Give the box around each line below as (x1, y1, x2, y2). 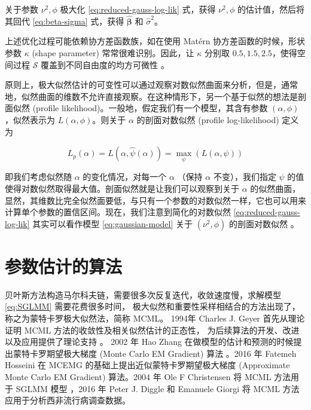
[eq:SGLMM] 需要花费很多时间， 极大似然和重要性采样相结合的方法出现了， (5, 300, 300, 313)
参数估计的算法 (5, 253, 123, 278)
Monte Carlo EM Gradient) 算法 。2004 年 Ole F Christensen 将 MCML (5, 371, 272, 383)
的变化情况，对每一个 (83, 170, 167, 183)
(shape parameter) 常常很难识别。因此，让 (32, 47, 194, 59)
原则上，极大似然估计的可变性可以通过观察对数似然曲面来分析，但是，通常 (5, 78, 298, 91)
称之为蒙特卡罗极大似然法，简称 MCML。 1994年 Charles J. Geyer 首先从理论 (5, 312, 305, 325)
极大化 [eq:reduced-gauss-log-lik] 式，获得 (60, 3, 216, 15)
